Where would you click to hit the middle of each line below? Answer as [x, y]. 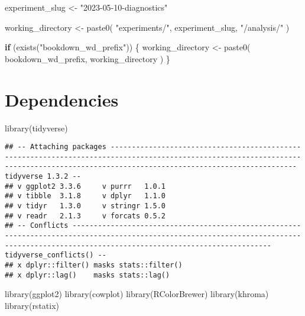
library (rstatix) [32, 305]
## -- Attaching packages [56, 147]
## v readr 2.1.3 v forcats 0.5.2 [85, 216]
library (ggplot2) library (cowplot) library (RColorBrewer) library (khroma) [137, 294]
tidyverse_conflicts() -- [56, 255]
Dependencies [62, 99]
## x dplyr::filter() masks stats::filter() [94, 265]
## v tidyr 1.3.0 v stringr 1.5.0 [85, 206]
